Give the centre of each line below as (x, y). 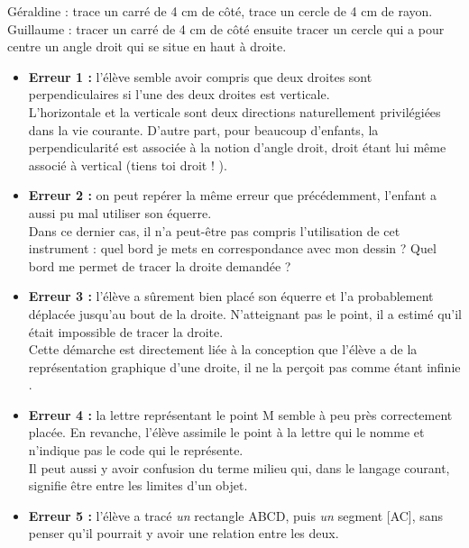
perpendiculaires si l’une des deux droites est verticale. (179, 94)
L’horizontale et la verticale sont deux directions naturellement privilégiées (234, 111)
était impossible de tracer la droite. (126, 331)
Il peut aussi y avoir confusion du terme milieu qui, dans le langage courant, (239, 467)
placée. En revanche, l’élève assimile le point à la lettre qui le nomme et (226, 432)
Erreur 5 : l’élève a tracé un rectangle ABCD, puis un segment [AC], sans (236, 515)
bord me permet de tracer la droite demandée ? (160, 265)
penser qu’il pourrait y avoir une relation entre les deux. (184, 533)
